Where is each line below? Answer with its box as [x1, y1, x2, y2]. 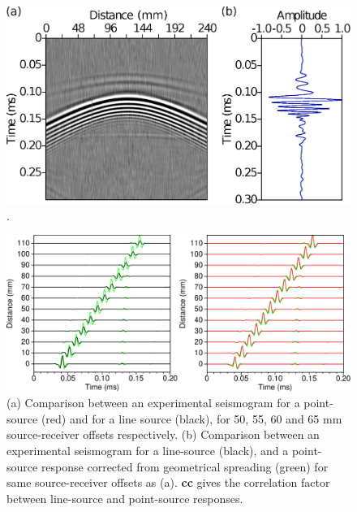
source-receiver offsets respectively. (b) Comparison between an [6, 426, 320, 443]
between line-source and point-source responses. [6, 489, 243, 506]
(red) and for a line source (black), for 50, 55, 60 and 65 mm [41, 410, 342, 427]
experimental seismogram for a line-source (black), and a [6, 441, 289, 458]
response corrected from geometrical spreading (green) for [41, 458, 329, 475]
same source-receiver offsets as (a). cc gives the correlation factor [6, 474, 330, 491]
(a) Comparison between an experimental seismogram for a [6, 394, 300, 411]
